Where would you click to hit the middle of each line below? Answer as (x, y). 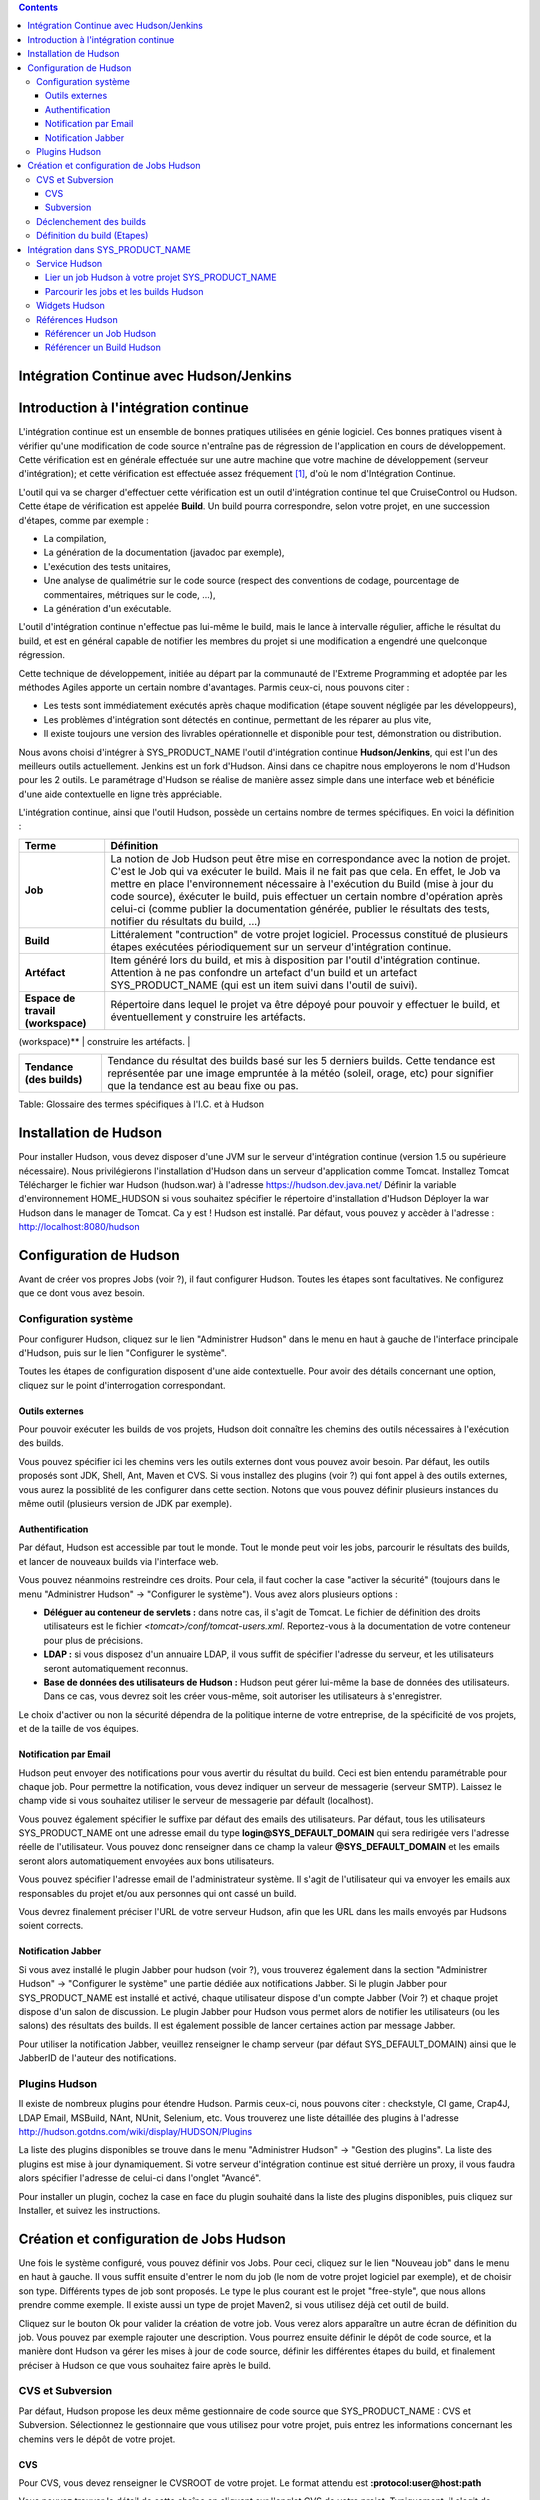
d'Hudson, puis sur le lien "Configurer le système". (122, 1352)
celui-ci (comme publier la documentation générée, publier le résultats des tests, (300, 908)
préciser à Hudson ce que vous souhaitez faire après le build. (145, 2365)
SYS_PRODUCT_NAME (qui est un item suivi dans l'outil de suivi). (264, 985)
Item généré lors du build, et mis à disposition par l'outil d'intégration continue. (295, 960)
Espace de (50, 998)
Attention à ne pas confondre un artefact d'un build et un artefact (264, 972)
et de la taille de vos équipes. (78, 1729)
